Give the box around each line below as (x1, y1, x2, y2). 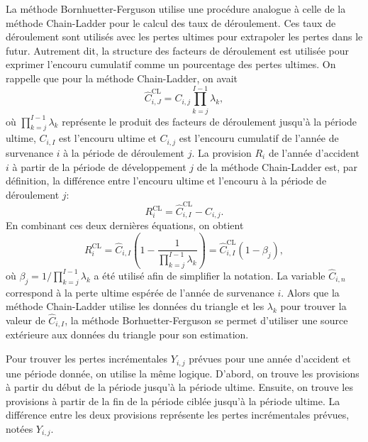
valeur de (6, 313, 45, 328)
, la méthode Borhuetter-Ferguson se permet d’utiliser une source (65, 313, 348, 328)
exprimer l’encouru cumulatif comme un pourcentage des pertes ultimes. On (6, 57, 336, 72)
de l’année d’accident (268, 145, 359, 160)
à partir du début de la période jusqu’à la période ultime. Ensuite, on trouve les (6, 380, 353, 394)
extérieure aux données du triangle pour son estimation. (6, 327, 249, 342)
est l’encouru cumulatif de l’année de (179, 131, 339, 145)
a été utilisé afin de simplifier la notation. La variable (94, 267, 325, 282)
